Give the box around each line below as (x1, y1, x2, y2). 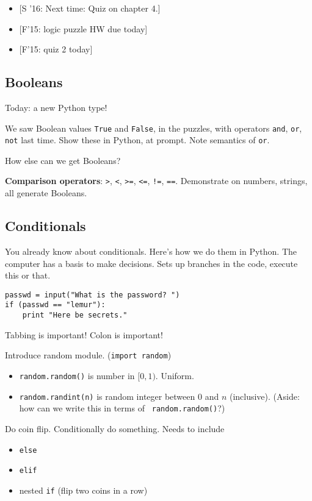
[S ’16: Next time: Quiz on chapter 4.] (19, 2, 161, 14)
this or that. (5, 269, 51, 282)
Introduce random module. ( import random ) (5, 349, 172, 361)
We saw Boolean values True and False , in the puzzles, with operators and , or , (5, 121, 302, 134)
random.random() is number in (19, 369, 135, 382)
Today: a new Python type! (5, 101, 107, 113)
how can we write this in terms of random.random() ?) (19, 402, 225, 414)
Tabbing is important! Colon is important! (5, 328, 163, 341)
